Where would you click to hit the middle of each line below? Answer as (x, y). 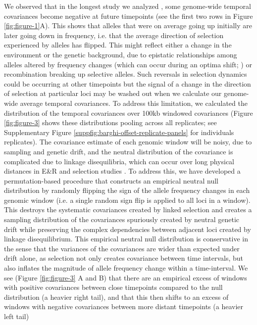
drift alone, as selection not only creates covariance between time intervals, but (124, 258)
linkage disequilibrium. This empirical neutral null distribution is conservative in (126, 239)
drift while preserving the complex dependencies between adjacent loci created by (128, 229)
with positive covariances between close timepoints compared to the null (113, 287)
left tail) (17, 316)
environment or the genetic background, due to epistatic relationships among (121, 54)
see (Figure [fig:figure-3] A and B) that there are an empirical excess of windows (126, 277)
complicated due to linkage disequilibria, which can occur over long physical (119, 161)
